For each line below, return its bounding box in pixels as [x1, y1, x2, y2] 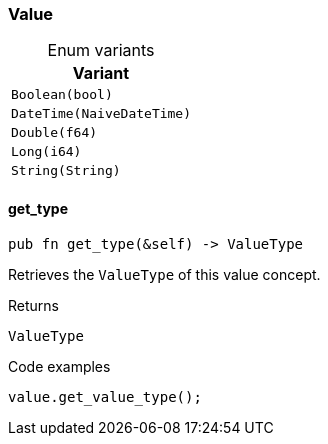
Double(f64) [11, 125, 98, 141]
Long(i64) [11, 144, 82, 160]
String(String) [11, 163, 121, 179]
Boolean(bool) [11, 87, 113, 103]
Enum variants [47, 40, 155, 61]
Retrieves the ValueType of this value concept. [8, 265, 321, 283]
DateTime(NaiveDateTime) [11, 106, 192, 122]
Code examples [8, 357, 111, 375]
